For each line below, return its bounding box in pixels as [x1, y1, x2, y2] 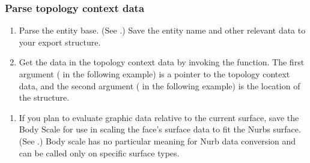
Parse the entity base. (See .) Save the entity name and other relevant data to [19, 24, 306, 37]
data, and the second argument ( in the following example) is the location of [19, 79, 300, 92]
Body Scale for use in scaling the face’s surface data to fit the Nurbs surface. [19, 123, 301, 135]
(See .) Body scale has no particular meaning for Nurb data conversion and [19, 134, 296, 147]
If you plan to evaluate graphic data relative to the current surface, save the [19, 111, 299, 123]
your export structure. [19, 35, 101, 48]
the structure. [19, 91, 70, 104]
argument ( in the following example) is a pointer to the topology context [19, 68, 290, 80]
